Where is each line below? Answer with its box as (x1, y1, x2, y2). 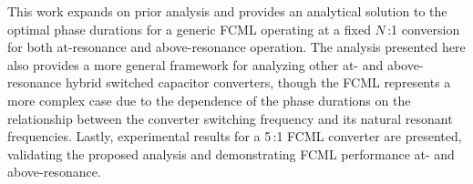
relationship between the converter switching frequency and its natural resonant (7, 108, 453, 128)
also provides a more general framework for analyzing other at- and (7, 55, 384, 74)
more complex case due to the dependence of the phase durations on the (7, 90, 411, 109)
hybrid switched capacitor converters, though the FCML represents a (65, 73, 451, 92)
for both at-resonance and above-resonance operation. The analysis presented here (7, 37, 466, 56)
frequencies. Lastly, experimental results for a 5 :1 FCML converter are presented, (7, 127, 462, 146)
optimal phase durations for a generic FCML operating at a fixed (7, 19, 371, 38)
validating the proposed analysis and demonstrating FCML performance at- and (7, 144, 455, 163)
